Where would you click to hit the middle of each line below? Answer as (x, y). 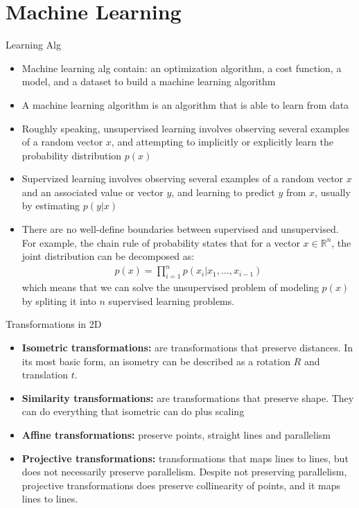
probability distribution (72, 155)
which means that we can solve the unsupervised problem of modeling (170, 287)
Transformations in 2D (54, 324)
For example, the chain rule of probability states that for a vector (161, 242)
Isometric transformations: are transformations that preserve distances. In (187, 347)
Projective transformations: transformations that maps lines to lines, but (185, 458)
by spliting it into (59, 300)
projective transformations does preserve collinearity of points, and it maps (181, 485)
